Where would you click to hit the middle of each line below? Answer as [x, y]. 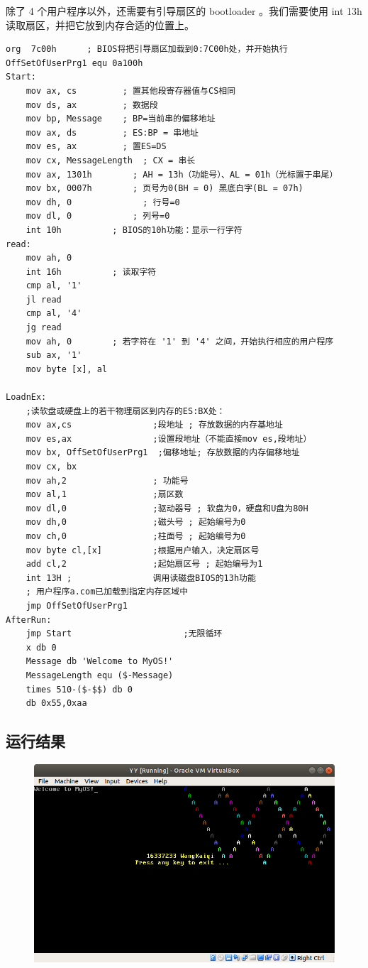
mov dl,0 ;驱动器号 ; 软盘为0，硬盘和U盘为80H [167, 508]
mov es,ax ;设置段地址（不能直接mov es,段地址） [169, 439]
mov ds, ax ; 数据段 [92, 105]
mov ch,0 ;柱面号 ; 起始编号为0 [136, 536]
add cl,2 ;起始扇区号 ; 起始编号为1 [144, 564]
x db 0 [41, 647]
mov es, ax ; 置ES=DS [96, 147]
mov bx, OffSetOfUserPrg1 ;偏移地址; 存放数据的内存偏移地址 [163, 453]
